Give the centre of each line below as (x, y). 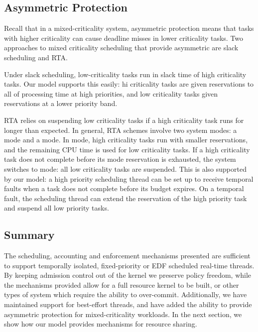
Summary (29, 235)
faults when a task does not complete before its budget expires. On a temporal (124, 188)
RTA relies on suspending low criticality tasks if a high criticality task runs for (124, 120)
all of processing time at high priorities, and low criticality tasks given (111, 93)
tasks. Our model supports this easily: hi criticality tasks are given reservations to (129, 84)
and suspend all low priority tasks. (57, 208)
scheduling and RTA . (36, 57)
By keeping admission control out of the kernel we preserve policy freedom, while (128, 275)
